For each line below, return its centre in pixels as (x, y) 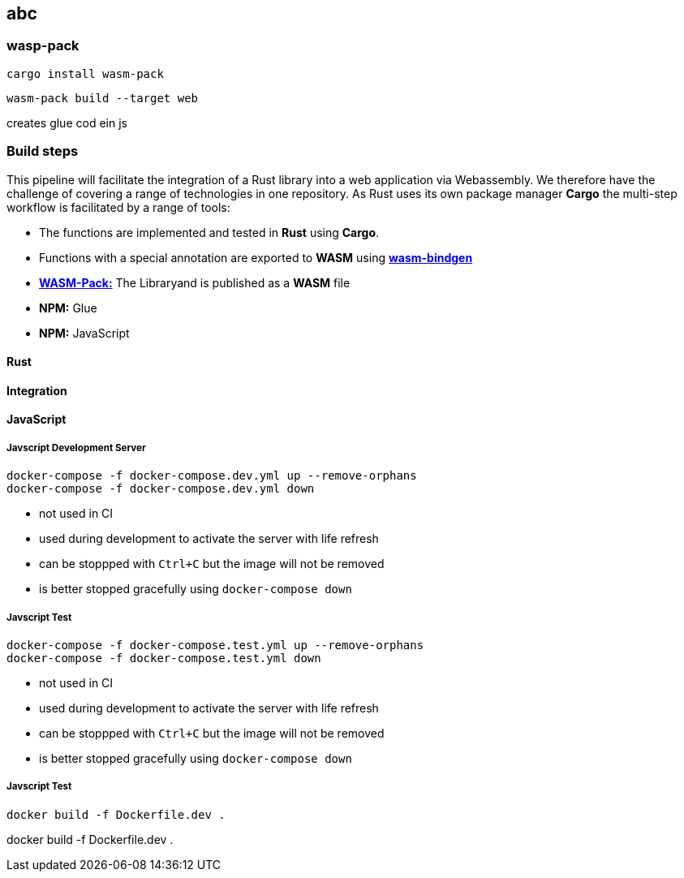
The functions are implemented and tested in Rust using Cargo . (209, 232)
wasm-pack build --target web (103, 98)
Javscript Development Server (76, 448)
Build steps (43, 151)
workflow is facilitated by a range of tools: (118, 207)
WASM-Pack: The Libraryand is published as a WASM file (195, 282)
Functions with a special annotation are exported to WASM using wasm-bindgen (256, 257)
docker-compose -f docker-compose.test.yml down (164, 658)
